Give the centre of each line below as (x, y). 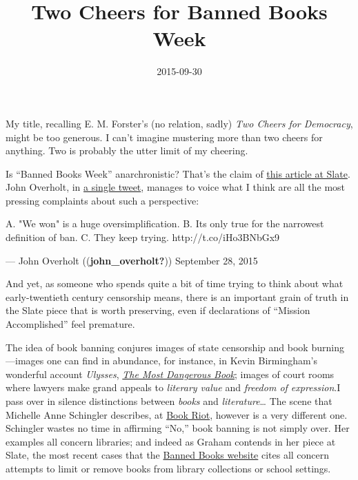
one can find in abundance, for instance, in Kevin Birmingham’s (182, 361)
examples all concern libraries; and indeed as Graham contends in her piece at (171, 441)
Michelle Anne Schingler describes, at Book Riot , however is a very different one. (177, 414)
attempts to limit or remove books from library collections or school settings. (168, 468)
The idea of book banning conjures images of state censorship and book (157, 347)
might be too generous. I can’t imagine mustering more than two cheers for (164, 137)
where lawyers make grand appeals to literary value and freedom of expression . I (173, 387)
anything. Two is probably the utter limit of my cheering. (127, 150)
